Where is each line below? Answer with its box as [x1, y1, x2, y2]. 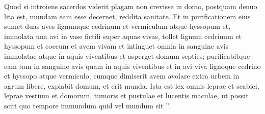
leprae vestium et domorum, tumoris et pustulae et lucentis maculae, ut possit [4, 90, 249, 101]
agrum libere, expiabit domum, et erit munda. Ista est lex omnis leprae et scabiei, [4, 80, 259, 91]
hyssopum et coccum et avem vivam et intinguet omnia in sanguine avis [4, 41, 229, 51]
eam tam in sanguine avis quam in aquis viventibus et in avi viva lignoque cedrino [4, 60, 261, 71]
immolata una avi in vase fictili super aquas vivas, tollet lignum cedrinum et [4, 30, 242, 41]
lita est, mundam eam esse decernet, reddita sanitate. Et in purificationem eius [4, 11, 251, 21]
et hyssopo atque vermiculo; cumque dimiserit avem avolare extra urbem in [4, 70, 240, 81]
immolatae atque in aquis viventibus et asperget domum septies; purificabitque [4, 50, 250, 61]
